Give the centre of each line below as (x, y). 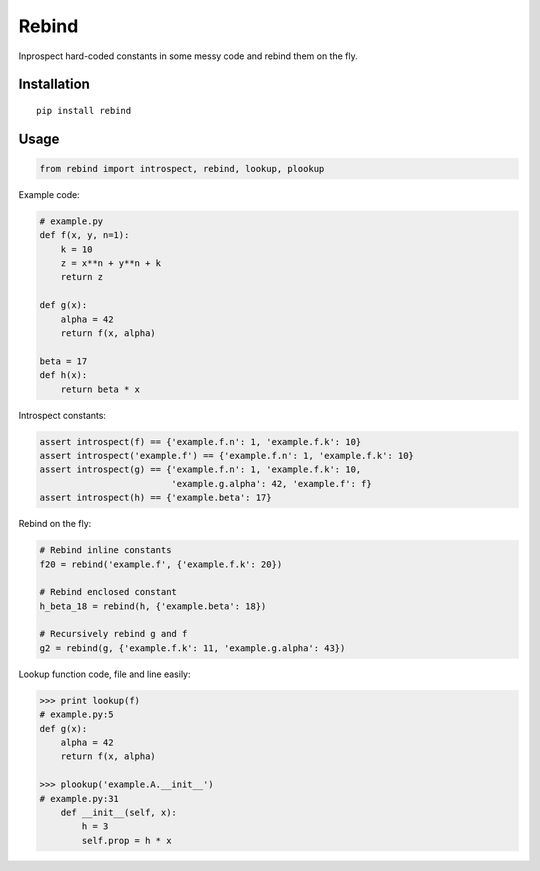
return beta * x (100, 389)
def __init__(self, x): (118, 812)
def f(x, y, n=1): (84, 235)
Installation (54, 84)
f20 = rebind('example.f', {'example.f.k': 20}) (161, 564)
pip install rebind (84, 110)
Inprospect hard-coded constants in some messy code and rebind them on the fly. (188, 56)
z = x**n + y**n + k (111, 263)
